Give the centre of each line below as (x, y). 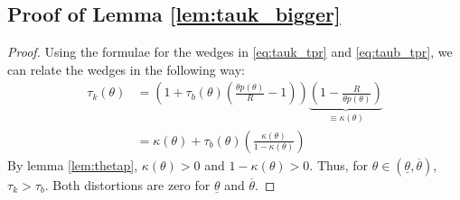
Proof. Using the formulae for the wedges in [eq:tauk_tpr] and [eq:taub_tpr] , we (230, 52)
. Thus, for (339, 164)
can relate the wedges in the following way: (126, 69)
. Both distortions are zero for (127, 184)
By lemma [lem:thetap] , (73, 164)
